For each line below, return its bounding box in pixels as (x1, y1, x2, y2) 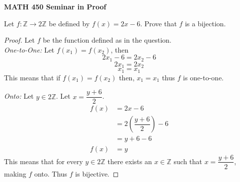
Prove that (144, 18, 177, 28)
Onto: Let (4, 91, 34, 101)
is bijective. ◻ (75, 168, 119, 179)
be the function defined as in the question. (43, 35, 171, 45)
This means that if (4, 72, 61, 82)
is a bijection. (185, 18, 226, 28)
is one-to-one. (183, 72, 224, 82)
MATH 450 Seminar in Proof (4, 1, 106, 11)
